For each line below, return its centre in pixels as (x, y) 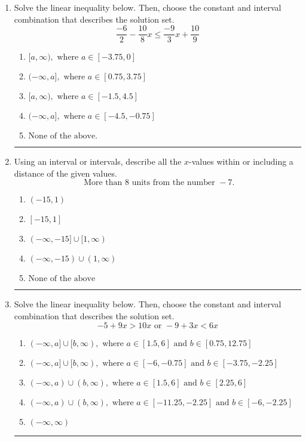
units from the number (173, 183)
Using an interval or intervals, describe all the (98, 161)
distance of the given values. (65, 173)
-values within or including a (241, 161)
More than (103, 183)
